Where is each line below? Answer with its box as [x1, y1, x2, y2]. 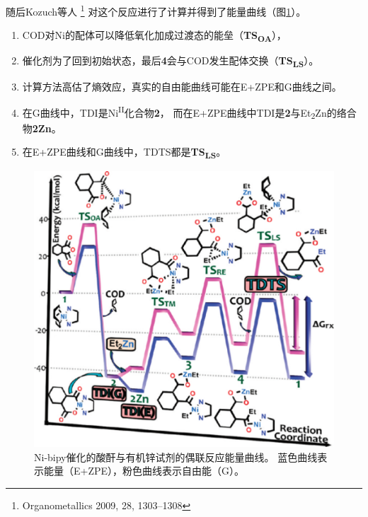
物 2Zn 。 [22, 120, 62, 135]
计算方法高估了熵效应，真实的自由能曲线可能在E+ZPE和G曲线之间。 [22, 79, 342, 93]
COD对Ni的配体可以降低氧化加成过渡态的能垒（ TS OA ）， [22, 28, 287, 45]
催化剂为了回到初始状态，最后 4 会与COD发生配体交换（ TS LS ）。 [22, 53, 319, 70]
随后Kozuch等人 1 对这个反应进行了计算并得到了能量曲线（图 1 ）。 [6, 2, 306, 18]
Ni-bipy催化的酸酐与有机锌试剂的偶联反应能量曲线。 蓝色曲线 [34, 449, 318, 464]
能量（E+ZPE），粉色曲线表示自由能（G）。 [43, 463, 245, 478]
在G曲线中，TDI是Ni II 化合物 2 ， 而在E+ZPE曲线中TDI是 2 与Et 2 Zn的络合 [22, 103, 357, 122]
